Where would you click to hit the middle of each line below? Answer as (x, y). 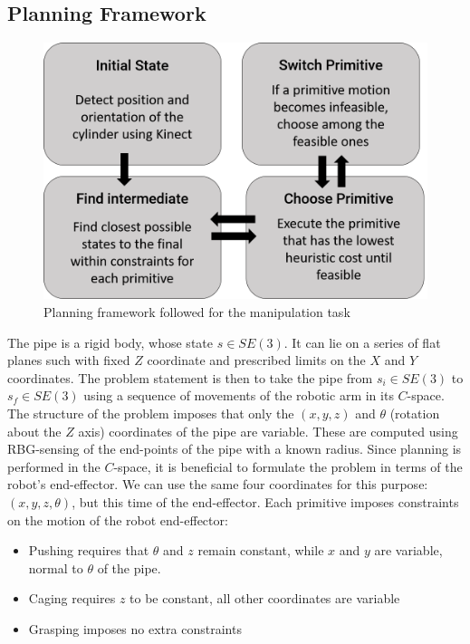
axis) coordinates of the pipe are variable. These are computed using (268, 431)
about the (34, 431)
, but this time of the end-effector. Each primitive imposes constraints (265, 501)
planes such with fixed (69, 360)
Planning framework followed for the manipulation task (197, 312)
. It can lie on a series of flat (362, 342)
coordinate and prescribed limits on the (256, 360)
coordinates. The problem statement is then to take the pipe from (190, 377)
